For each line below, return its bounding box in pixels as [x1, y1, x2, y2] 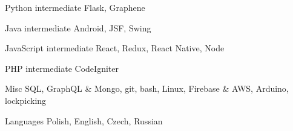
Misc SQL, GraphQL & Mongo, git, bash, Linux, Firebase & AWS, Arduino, [5, 82, 289, 95]
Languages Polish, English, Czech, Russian [5, 114, 163, 127]
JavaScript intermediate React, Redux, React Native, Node [5, 42, 225, 54]
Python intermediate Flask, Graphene [5, 1, 145, 13]
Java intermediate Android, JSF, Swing [5, 21, 151, 34]
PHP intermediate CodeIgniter [5, 62, 119, 74]
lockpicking [5, 94, 47, 106]
